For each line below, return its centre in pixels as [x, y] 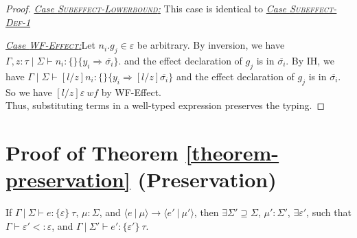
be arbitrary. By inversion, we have [211, 45]
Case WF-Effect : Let [50, 45]
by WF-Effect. [131, 92]
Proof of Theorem [92, 152]
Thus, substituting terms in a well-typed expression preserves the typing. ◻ [165, 105]
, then [206, 212]
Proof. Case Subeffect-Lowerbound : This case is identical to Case [146, 8]
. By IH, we [310, 60]
